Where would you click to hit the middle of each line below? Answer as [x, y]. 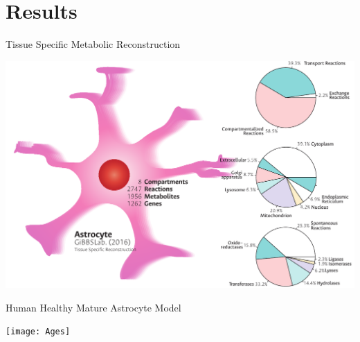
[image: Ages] [38, 332]
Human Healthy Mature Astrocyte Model [93, 307]
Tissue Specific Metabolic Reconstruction [93, 44]
